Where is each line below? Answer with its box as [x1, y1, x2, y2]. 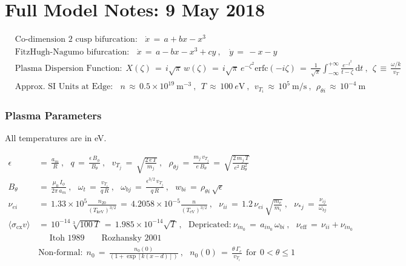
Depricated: [188, 220, 231, 229]
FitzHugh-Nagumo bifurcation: [15, 48, 130, 57]
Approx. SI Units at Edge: [15, 82, 113, 91]
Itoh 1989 [49, 233, 85, 242]
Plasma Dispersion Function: [15, 64, 122, 73]
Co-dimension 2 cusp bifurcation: [15, 35, 138, 44]
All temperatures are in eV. [5, 131, 107, 144]
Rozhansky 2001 [101, 233, 162, 242]
